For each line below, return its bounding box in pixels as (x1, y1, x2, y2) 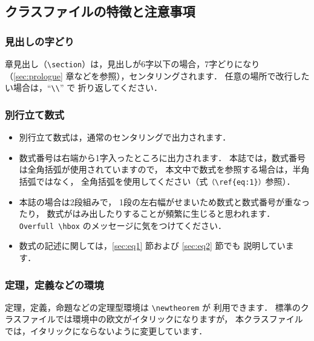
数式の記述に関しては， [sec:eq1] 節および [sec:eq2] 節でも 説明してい (19, 239, 286, 252)
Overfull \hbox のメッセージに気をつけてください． (19, 219, 226, 231)
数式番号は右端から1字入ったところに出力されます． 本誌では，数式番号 (19, 151, 306, 164)
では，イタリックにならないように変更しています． (5, 325, 208, 337)
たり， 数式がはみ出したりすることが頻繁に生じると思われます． (19, 207, 275, 220)
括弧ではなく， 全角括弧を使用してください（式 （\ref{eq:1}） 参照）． (19, 174, 295, 187)
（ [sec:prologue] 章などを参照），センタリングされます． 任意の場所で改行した (5, 69, 310, 82)
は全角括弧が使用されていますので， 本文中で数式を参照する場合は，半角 (19, 163, 310, 176)
